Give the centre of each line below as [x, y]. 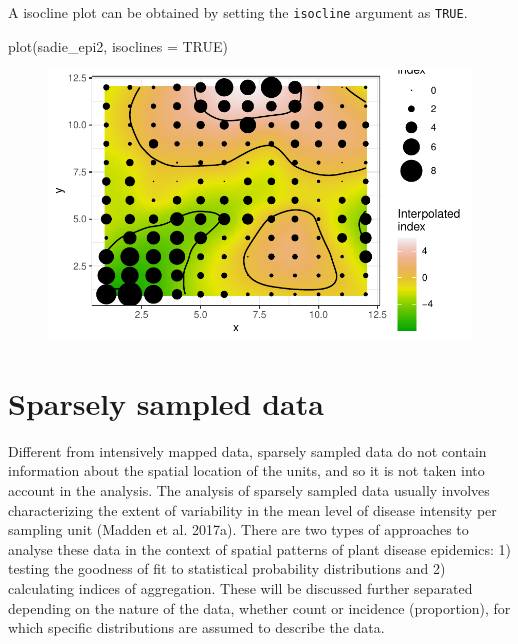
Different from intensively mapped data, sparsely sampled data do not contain [247, 450]
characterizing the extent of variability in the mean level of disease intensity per [252, 509]
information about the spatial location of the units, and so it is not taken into [246, 470]
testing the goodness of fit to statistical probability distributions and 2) [227, 568]
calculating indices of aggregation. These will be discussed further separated [240, 587]
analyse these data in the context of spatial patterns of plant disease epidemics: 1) [259, 548]
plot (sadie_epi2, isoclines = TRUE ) [118, 45]
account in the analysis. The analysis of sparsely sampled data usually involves [249, 489]
